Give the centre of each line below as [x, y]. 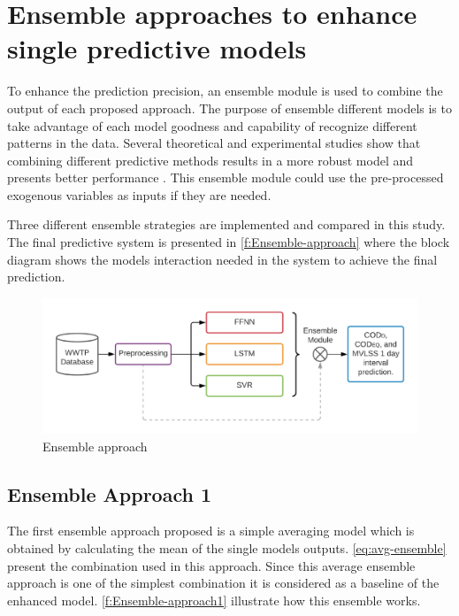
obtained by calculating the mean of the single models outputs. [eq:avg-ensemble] [227, 548]
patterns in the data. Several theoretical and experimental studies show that [214, 143]
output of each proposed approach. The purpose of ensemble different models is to [229, 108]
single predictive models [157, 48]
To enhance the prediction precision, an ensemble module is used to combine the [225, 91]
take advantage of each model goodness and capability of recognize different [212, 125]
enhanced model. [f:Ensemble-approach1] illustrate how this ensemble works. [214, 600]
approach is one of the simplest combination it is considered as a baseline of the [223, 583]
